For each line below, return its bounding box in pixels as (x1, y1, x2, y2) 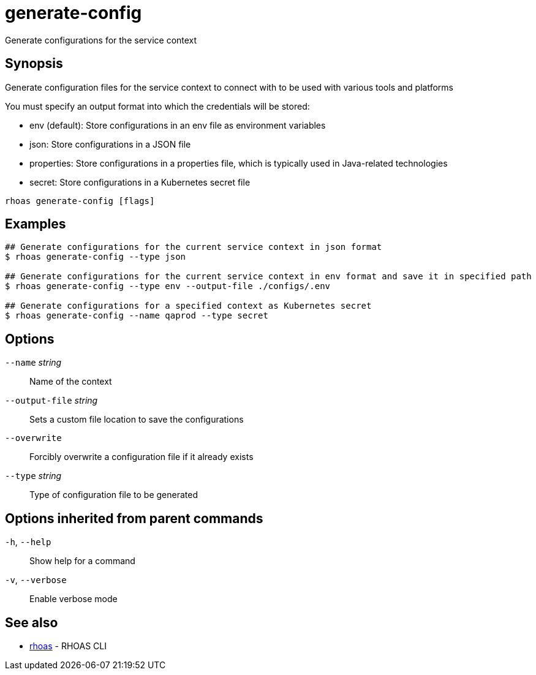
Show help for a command (29, 556, 135, 567)
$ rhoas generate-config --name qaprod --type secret (5, 311, 268, 321)
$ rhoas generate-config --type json (5, 252, 186, 262)
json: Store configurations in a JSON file (29, 138, 191, 149)
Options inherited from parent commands (5, 510, 263, 526)
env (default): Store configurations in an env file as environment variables (29, 119, 326, 130)
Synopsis (5, 56, 63, 72)
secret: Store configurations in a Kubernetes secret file (29, 176, 251, 187)
